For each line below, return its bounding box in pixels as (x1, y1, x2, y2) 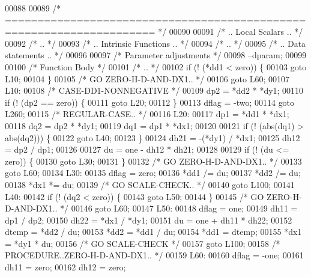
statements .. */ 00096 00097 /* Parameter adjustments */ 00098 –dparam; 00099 (5, 49, 307, 61)
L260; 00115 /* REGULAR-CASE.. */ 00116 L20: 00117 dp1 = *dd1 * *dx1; (5, 108, 289, 120)
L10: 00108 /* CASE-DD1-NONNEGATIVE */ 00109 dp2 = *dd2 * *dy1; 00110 (5, 84, 304, 97)
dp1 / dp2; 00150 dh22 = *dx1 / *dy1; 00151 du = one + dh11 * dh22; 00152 (5, 213, 292, 226)
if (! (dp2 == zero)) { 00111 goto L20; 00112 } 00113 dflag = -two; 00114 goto (5, 96, 295, 108)
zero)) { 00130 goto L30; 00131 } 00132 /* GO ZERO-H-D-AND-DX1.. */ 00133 (5, 154, 302, 167)
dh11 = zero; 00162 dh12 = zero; (5, 261, 126, 273)
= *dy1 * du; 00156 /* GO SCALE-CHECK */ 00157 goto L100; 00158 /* (5, 237, 280, 249)
